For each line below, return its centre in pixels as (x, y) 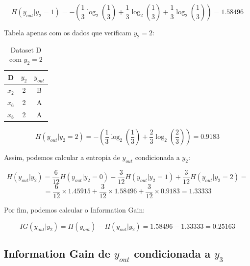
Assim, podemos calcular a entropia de (62, 157)
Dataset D (26, 49)
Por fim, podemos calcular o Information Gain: (75, 209)
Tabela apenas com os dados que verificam (68, 32)
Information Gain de (57, 253)
